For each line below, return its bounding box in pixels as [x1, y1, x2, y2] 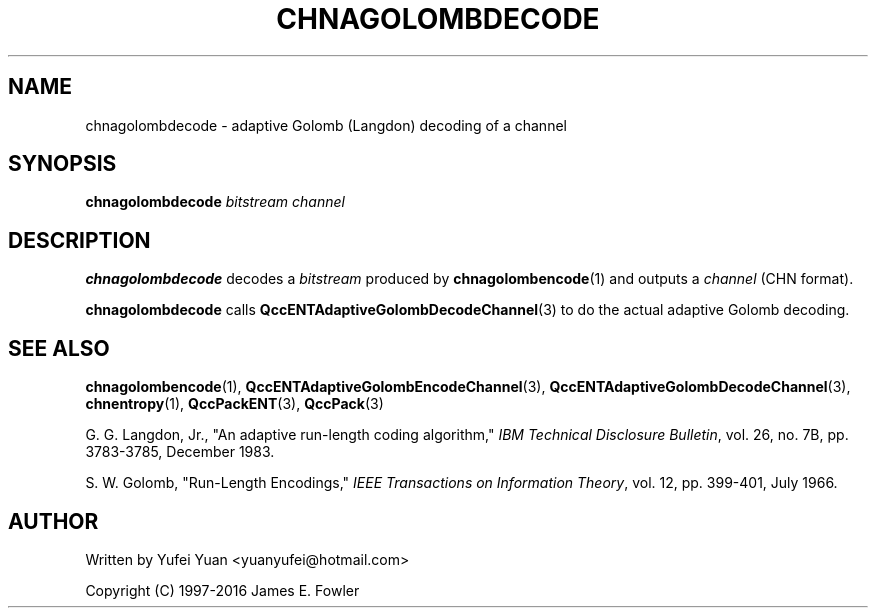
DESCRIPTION [8, 227, 151, 253]
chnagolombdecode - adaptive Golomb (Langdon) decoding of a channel [85, 116, 567, 134]
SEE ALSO [8, 335, 110, 361]
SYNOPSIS [8, 151, 117, 177]
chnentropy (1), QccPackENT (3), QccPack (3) [85, 395, 384, 413]
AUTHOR [8, 508, 99, 534]
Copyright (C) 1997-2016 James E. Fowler [85, 581, 360, 599]
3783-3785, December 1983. [85, 443, 275, 461]
